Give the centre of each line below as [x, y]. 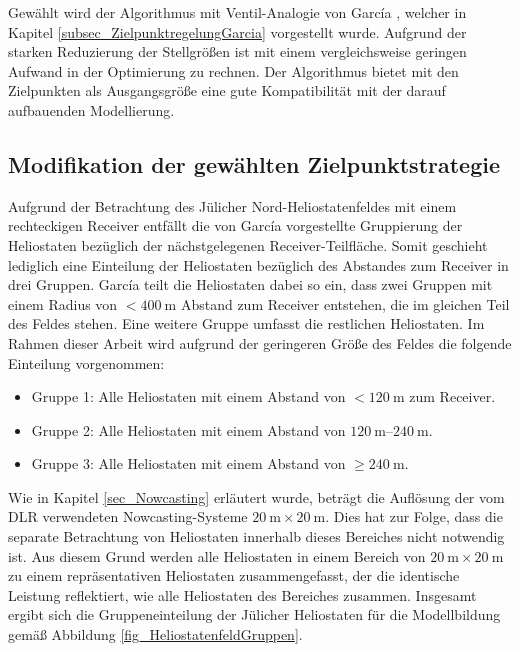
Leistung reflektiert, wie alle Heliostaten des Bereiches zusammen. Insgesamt [242, 594]
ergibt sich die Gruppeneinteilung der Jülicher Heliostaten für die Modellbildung [254, 614]
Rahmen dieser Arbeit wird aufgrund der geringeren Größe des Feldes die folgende [260, 342]
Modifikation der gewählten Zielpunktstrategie [254, 163]
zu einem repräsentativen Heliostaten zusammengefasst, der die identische [234, 575]
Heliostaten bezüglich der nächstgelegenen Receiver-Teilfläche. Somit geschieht [248, 244]
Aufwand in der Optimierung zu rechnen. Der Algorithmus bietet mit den [233, 70]
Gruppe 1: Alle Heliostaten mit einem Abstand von [188, 396]
